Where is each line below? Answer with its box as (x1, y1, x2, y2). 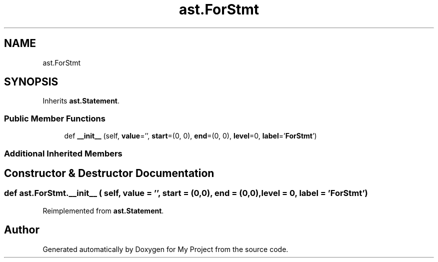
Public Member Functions (4, 113, 105, 123)
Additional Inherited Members (4, 148, 122, 158)
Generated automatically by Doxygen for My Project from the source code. (42, 244, 288, 253)
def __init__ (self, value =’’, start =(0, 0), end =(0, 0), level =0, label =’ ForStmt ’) (64, 131, 317, 140)
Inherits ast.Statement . (42, 96, 120, 105)
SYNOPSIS (4, 75, 58, 88)
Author (4, 223, 39, 236)
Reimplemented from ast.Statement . (42, 206, 164, 215)
